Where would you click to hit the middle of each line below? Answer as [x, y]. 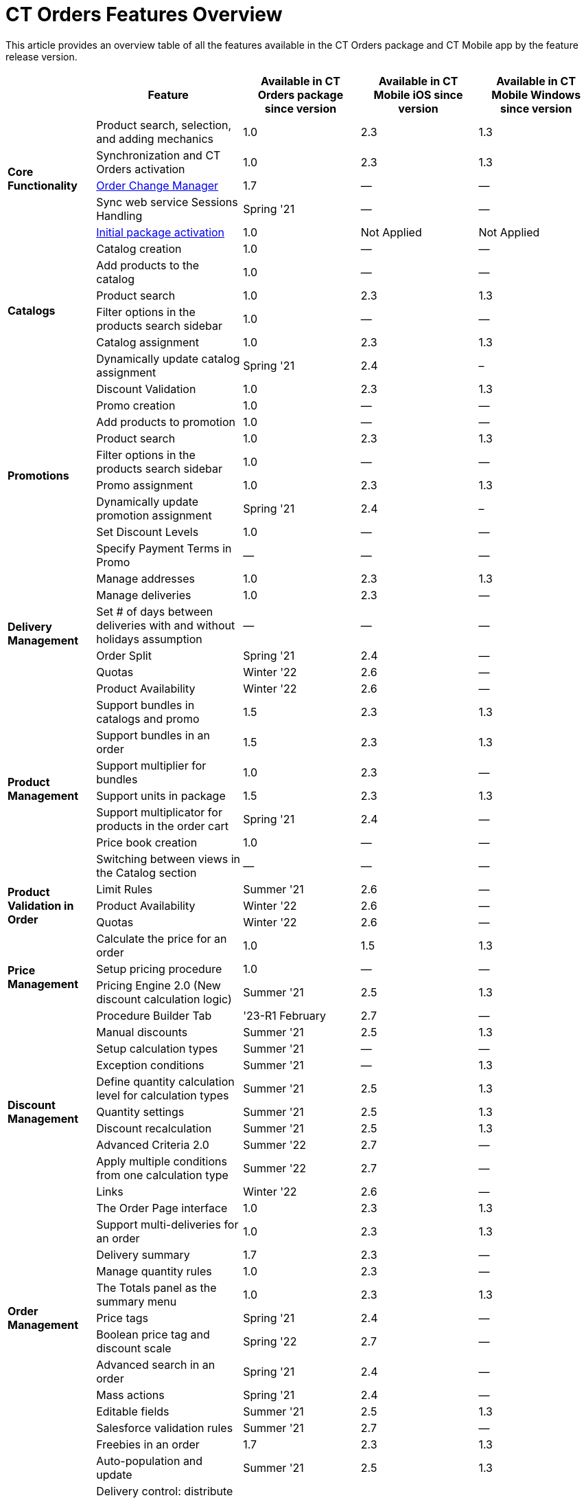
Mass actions [130, 1395]
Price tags [122, 1318]
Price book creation [147, 842]
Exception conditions [150, 1065]
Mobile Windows [536, 94]
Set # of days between [155, 611]
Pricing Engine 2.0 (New [159, 985]
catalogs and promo [148, 718]
